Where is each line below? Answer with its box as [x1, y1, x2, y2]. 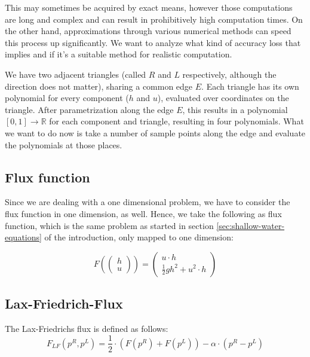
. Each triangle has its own [201, 80, 299, 92]
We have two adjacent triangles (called [5, 68, 146, 80]
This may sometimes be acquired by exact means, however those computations [5, 1, 293, 13]
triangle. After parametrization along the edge [5, 103, 174, 115]
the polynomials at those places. [5, 138, 122, 151]
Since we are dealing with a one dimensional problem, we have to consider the [5, 196, 290, 208]
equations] [5, 231, 42, 243]
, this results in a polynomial [182, 103, 288, 115]
